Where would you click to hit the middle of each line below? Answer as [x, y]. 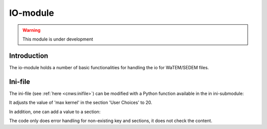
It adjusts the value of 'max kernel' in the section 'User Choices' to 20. [81, 103]
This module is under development [58, 39]
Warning [31, 30]
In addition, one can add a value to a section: [55, 112]
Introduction [29, 56]
